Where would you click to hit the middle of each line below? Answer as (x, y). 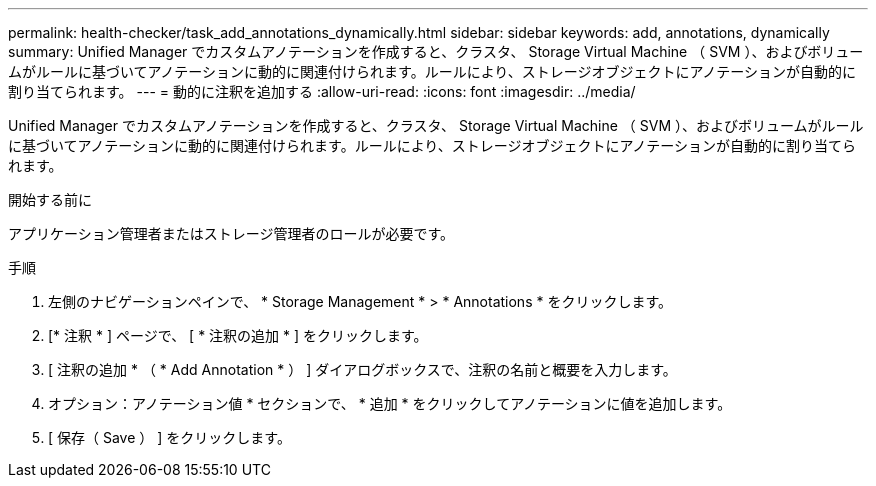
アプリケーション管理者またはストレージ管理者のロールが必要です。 (231, 233)
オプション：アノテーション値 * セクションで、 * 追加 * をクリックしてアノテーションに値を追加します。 (390, 403)
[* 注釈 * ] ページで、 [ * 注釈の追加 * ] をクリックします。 (238, 335)
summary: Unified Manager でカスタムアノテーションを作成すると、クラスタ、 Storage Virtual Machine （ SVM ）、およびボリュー (436, 51)
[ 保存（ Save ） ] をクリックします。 (169, 437)
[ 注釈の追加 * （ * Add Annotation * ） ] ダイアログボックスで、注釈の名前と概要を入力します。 (362, 369)
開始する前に (50, 199)
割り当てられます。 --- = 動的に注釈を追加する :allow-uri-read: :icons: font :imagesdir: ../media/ (322, 91)
